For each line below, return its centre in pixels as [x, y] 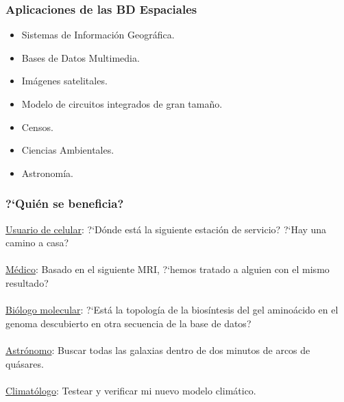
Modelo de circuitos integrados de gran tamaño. [122, 104]
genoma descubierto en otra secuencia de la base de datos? [128, 323]
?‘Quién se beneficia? [65, 203]
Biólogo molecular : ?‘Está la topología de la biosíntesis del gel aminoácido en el [172, 310]
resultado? [27, 282]
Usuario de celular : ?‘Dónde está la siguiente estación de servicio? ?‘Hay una [166, 229]
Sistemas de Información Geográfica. [98, 35]
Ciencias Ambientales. [68, 150]
